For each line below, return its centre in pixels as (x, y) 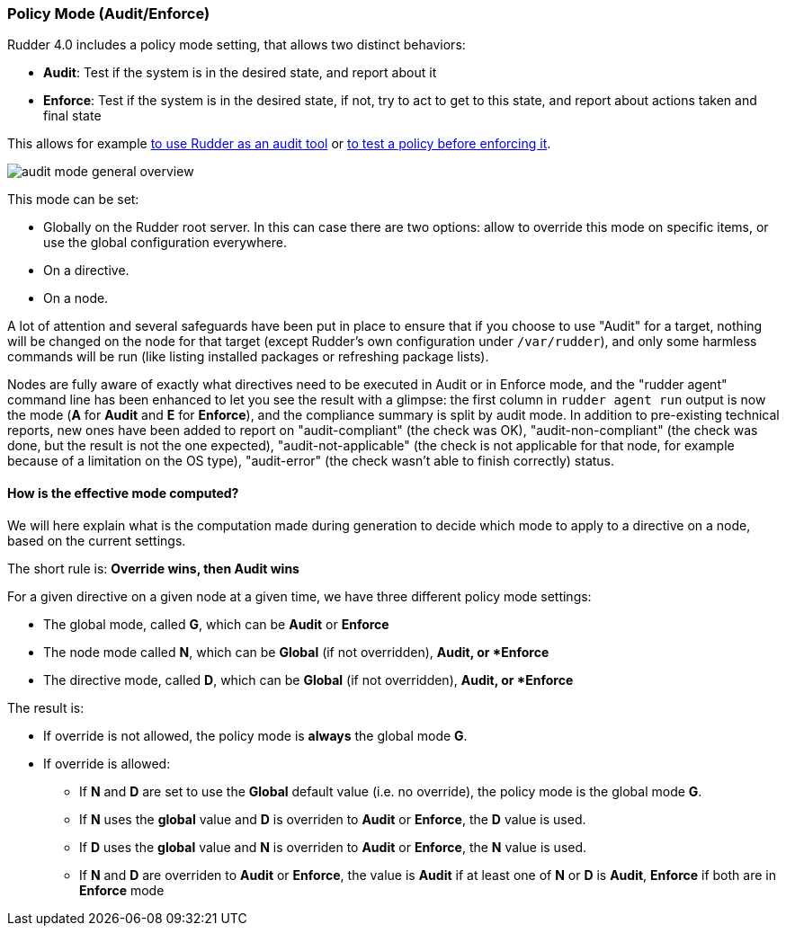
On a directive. (86, 271)
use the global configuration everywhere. (165, 243)
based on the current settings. (97, 540)
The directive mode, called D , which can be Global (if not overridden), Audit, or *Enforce (308, 680)
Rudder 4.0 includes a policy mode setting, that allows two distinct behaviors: (237, 45)
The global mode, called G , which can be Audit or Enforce (216, 624)
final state (72, 116)
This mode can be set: (73, 200)
